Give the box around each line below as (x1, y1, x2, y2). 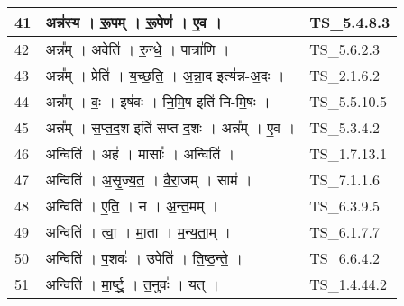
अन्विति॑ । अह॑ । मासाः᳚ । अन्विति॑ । (45, 143, 235, 164)
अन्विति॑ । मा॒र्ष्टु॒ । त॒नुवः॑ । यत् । (45, 274, 220, 294)
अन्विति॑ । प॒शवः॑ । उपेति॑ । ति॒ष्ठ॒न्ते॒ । (45, 247, 243, 268)
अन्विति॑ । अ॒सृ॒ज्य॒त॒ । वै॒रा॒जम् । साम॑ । (45, 169, 252, 190)
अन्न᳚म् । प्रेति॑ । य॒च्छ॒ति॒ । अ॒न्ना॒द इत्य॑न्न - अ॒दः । (45, 65, 285, 85)
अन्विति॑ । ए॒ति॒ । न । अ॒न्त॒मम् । (45, 195, 219, 216)
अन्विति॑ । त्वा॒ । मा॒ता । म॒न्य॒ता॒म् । (45, 221, 232, 242)
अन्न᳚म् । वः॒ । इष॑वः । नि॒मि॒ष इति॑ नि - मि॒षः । (45, 91, 271, 112)
